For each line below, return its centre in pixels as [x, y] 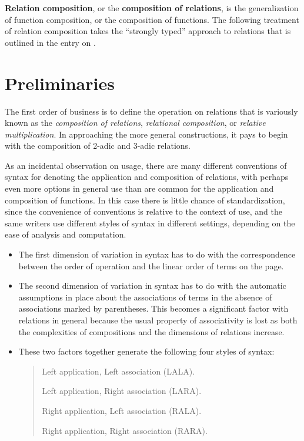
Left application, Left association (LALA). [118, 371]
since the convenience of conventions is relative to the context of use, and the [144, 211]
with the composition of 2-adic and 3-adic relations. [98, 146]
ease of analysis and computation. [66, 234]
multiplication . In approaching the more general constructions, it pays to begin [146, 134]
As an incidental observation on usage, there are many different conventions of [146, 165]
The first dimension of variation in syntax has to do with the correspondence [157, 254]
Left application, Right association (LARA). [122, 391]
